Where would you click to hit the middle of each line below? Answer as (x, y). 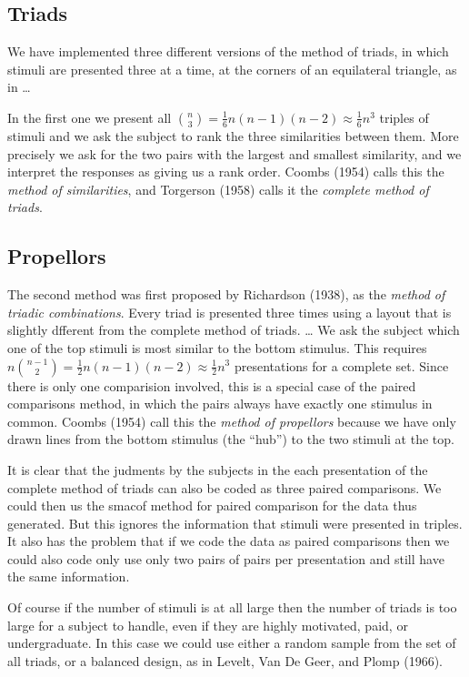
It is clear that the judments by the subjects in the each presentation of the (218, 469)
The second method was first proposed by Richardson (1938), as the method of (226, 294)
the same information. (69, 576)
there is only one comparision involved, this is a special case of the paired (212, 385)
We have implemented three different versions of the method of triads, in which (228, 51)
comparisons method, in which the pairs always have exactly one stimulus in (220, 404)
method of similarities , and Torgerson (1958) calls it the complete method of (218, 189)
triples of (404, 117)
